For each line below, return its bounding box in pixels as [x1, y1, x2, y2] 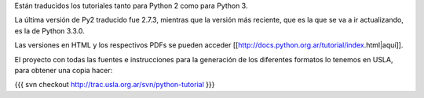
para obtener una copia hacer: [14, 65, 113, 75]
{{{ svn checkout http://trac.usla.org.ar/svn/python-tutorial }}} [14, 80, 215, 89]
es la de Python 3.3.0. [14, 26, 86, 35]
